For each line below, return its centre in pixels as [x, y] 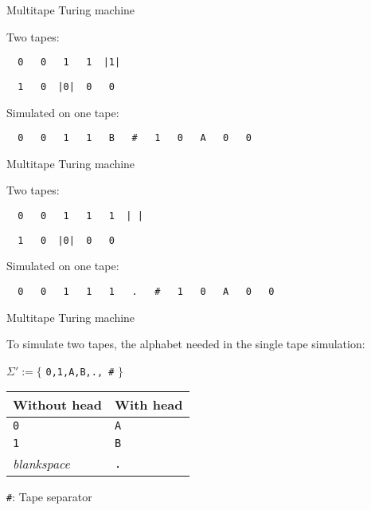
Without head [58, 405]
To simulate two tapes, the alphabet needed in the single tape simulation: [186, 344]
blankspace [41, 464]
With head [149, 405]
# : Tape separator [49, 497]
